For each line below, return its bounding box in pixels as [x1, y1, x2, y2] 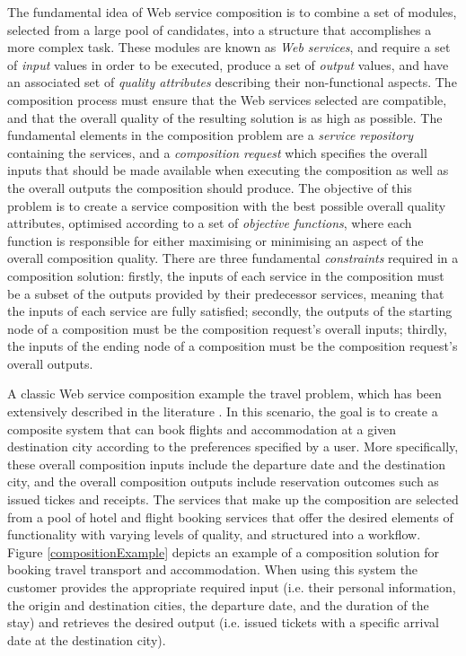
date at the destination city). [7, 630, 166, 649]
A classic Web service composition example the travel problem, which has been [7, 384, 442, 403]
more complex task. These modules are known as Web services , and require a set [7, 38, 451, 57]
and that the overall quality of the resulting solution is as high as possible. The [7, 108, 443, 127]
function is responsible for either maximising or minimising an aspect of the [7, 231, 424, 249]
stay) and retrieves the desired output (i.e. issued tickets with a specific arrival [7, 613, 439, 632]
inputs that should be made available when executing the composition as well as [7, 161, 449, 179]
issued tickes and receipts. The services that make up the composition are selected [7, 490, 459, 509]
